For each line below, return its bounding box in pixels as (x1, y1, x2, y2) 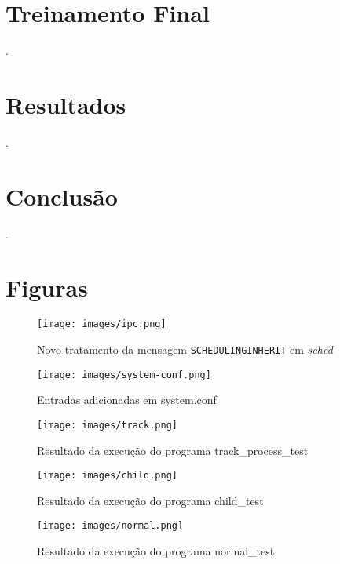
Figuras (5, 271, 88, 304)
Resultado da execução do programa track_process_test (37, 442, 309, 458)
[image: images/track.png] (37, 419, 177, 431)
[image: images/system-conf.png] (37, 369, 211, 380)
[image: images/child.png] (37, 470, 177, 482)
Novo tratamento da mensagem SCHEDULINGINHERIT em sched (37, 340, 333, 357)
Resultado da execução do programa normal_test (37, 543, 275, 559)
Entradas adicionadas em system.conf (37, 391, 217, 408)
